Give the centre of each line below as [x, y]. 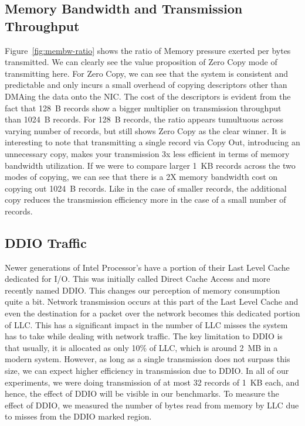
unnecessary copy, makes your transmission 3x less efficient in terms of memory [147, 153]
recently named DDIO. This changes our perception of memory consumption [143, 290]
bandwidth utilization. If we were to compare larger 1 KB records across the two [150, 165]
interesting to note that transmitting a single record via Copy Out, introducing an [152, 142]
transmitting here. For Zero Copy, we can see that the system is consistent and [147, 73]
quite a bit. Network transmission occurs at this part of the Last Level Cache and [152, 301]
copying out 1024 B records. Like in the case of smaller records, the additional [146, 188]
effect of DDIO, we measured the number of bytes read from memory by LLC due [152, 405]
